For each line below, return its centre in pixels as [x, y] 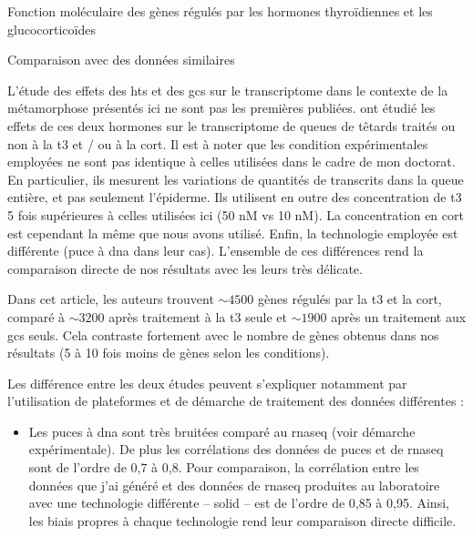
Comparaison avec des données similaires [121, 60]
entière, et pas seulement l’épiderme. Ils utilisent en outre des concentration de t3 [235, 197]
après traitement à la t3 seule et [198, 316]
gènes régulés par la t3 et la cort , [350, 299]
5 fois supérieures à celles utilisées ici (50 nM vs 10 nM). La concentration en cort [236, 214]
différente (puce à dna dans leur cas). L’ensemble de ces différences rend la [216, 251]
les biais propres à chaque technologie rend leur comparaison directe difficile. [242, 520]
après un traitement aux [399, 316]
